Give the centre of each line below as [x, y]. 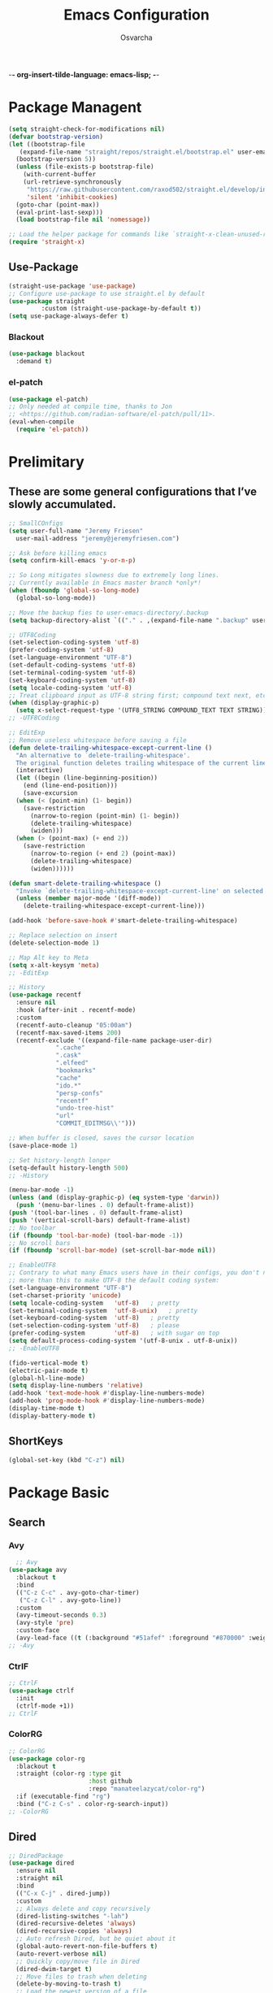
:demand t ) [34, 362]
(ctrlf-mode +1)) [45, 1706]
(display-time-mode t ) [47, 1409]
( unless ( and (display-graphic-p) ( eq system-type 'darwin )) [114, 1198]
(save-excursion [51, 793]
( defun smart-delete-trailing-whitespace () [85, 884]
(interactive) [39, 771]
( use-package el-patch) [49, 399]
